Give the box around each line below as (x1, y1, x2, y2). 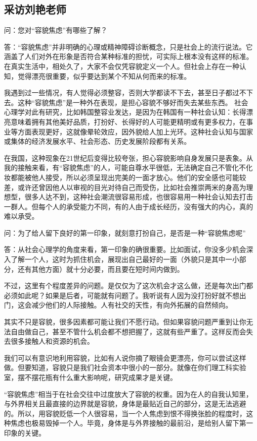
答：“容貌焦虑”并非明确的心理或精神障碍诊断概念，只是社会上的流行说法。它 (4, 41, 253, 52)
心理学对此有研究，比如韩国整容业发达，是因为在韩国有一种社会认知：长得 (4, 107, 246, 117)
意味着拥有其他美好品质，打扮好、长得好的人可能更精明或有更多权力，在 (10, 116, 246, 126)
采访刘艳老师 (4, 1, 66, 17)
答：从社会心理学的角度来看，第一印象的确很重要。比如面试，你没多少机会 (4, 244, 246, 254)
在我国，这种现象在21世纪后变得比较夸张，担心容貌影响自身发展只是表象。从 (4, 152, 253, 163)
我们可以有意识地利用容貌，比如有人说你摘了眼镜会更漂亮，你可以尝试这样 (4, 352, 246, 363)
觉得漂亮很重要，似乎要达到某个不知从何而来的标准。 (17, 70, 191, 81)
